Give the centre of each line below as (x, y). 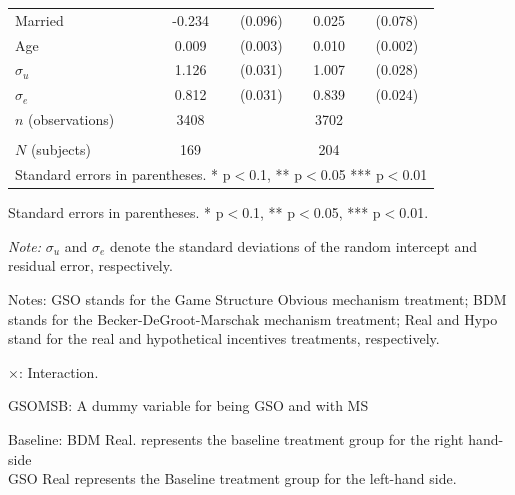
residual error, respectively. (90, 265)
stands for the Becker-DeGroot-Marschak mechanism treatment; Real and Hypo (253, 318)
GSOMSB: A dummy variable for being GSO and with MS (188, 405)
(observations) (71, 119)
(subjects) (60, 149)
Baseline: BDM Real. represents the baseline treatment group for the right (236, 438)
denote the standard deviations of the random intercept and (293, 245)
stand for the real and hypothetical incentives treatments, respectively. (224, 338)
